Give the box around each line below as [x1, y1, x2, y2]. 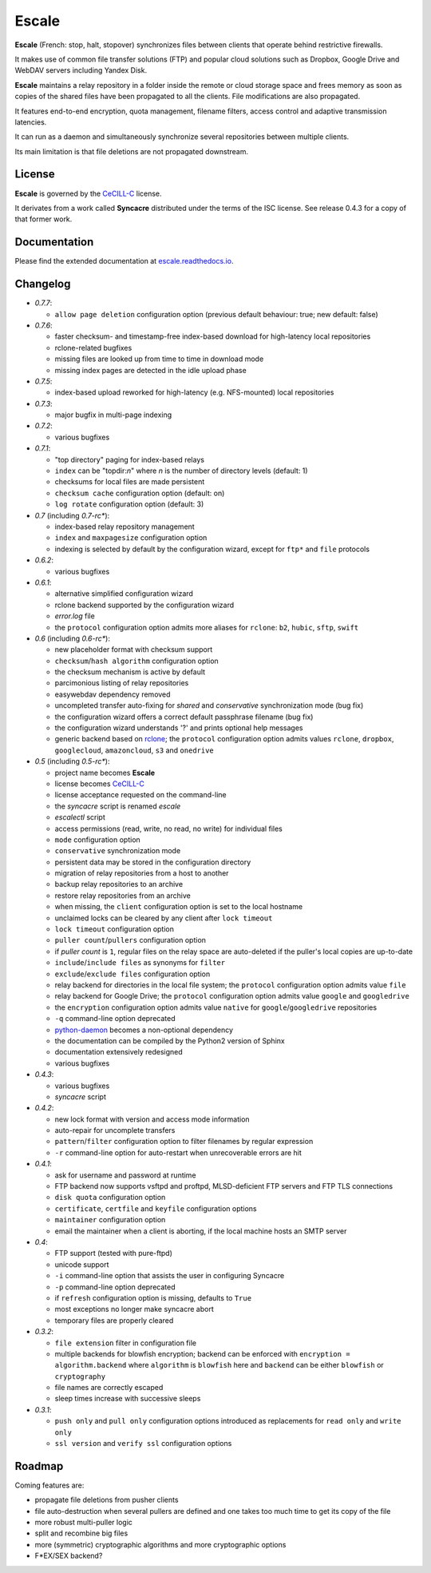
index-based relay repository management [54, 522, 195, 531]
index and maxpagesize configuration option [54, 533, 208, 542]
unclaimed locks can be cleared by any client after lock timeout [54, 913, 273, 923]
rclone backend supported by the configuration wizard [54, 600, 235, 610]
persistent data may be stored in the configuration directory [54, 857, 251, 867]
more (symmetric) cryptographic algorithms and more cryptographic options [34, 1539, 287, 1549]
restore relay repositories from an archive [54, 891, 191, 900]
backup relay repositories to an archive [54, 880, 184, 889]
